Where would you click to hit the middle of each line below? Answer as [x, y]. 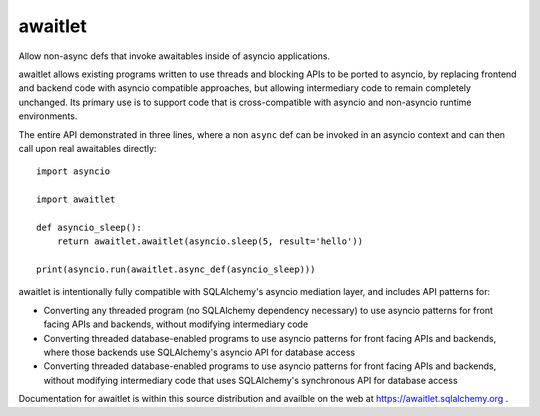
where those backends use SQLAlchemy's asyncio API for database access [199, 352]
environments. [48, 116]
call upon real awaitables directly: [87, 148]
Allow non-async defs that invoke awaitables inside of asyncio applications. [174, 56]
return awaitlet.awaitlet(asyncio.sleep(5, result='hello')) [210, 241]
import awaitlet [76, 199]
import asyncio [73, 171]
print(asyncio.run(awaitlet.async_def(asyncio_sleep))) [176, 269]
